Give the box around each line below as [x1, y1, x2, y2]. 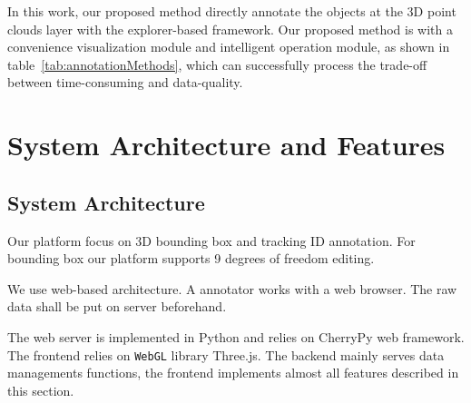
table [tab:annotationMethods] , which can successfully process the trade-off [7, 54, 427, 74]
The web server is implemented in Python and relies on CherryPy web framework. [7, 327, 465, 346]
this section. [7, 380, 74, 399]
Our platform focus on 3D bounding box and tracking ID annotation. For [7, 231, 416, 250]
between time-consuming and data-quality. [7, 73, 243, 92]
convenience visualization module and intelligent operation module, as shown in [7, 37, 450, 56]
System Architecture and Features [7, 126, 446, 163]
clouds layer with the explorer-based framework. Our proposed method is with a [7, 19, 453, 38]
